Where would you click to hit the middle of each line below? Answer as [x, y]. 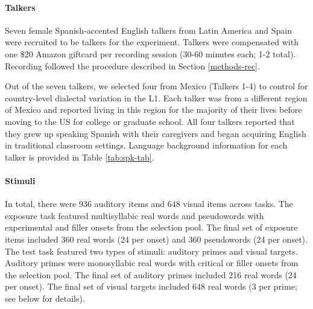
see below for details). [45, 298]
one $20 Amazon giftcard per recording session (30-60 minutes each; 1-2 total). [150, 53]
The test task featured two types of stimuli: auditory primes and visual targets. [151, 251]
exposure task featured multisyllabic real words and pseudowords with [134, 215]
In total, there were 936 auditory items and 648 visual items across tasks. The [149, 204]
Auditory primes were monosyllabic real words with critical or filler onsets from [152, 263]
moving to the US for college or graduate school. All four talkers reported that [150, 121]
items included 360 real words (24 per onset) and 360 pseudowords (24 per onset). [156, 239]
